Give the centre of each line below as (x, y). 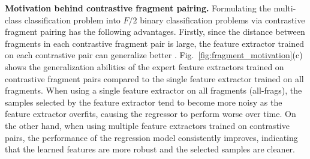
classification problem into (72, 19)
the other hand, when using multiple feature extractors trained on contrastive (147, 125)
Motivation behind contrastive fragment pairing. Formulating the (138, 8)
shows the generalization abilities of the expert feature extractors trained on (145, 66)
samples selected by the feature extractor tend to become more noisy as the (144, 102)
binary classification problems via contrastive (222, 19)
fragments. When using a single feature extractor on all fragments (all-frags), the (154, 90)
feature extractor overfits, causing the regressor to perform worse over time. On (151, 114)
